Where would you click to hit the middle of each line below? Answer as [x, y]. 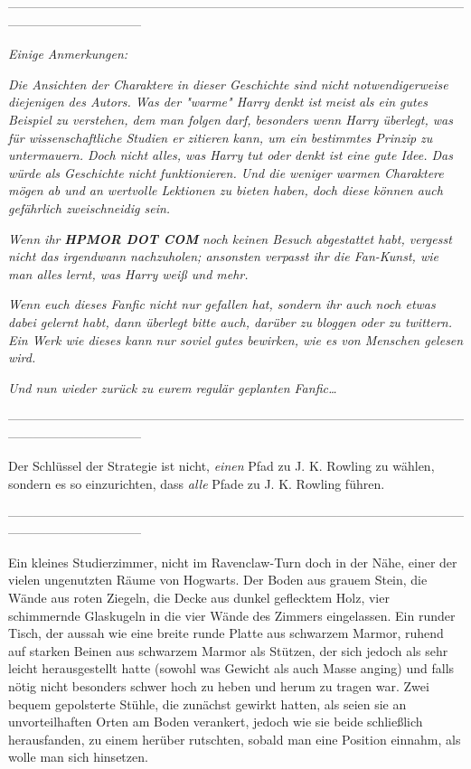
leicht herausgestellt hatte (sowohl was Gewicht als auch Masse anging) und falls [231, 668]
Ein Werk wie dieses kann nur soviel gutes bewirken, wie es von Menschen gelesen [236, 339]
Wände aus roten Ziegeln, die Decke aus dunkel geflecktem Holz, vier [199, 598]
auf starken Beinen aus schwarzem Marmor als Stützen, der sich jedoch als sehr [228, 650]
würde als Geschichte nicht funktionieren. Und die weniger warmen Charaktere [226, 172]
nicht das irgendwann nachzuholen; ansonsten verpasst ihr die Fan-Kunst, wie [223, 256]
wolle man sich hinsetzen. [78, 757]
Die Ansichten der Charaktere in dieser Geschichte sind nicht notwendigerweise [228, 84]
